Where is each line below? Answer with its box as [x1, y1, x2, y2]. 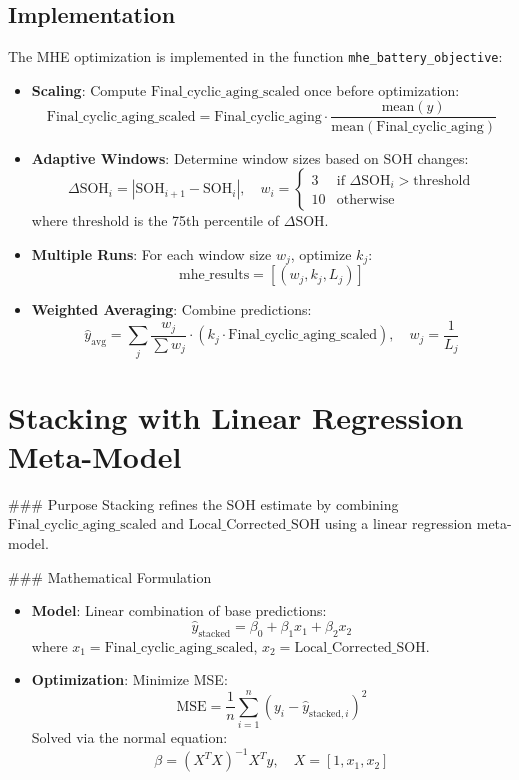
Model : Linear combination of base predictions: [31, 600, 327, 621]
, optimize [290, 243, 352, 264]
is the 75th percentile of [133, 210, 280, 231]
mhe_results [179, 268, 250, 283]
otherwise [336, 193, 395, 208]
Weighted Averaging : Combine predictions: [31, 299, 312, 320]
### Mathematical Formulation [8, 566, 212, 587]
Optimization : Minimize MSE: [31, 669, 228, 690]
